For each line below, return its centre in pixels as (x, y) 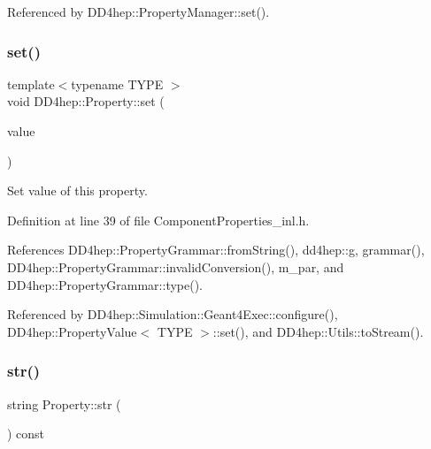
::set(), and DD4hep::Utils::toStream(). (318, 331)
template (31, 84)
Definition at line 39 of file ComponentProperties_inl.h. (158, 220)
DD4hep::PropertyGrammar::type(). (105, 284)
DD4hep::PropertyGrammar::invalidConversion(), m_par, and (176, 266)
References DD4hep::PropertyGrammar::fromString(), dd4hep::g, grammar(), (216, 250)
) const (26, 434)
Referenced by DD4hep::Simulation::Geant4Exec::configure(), (173, 314)
